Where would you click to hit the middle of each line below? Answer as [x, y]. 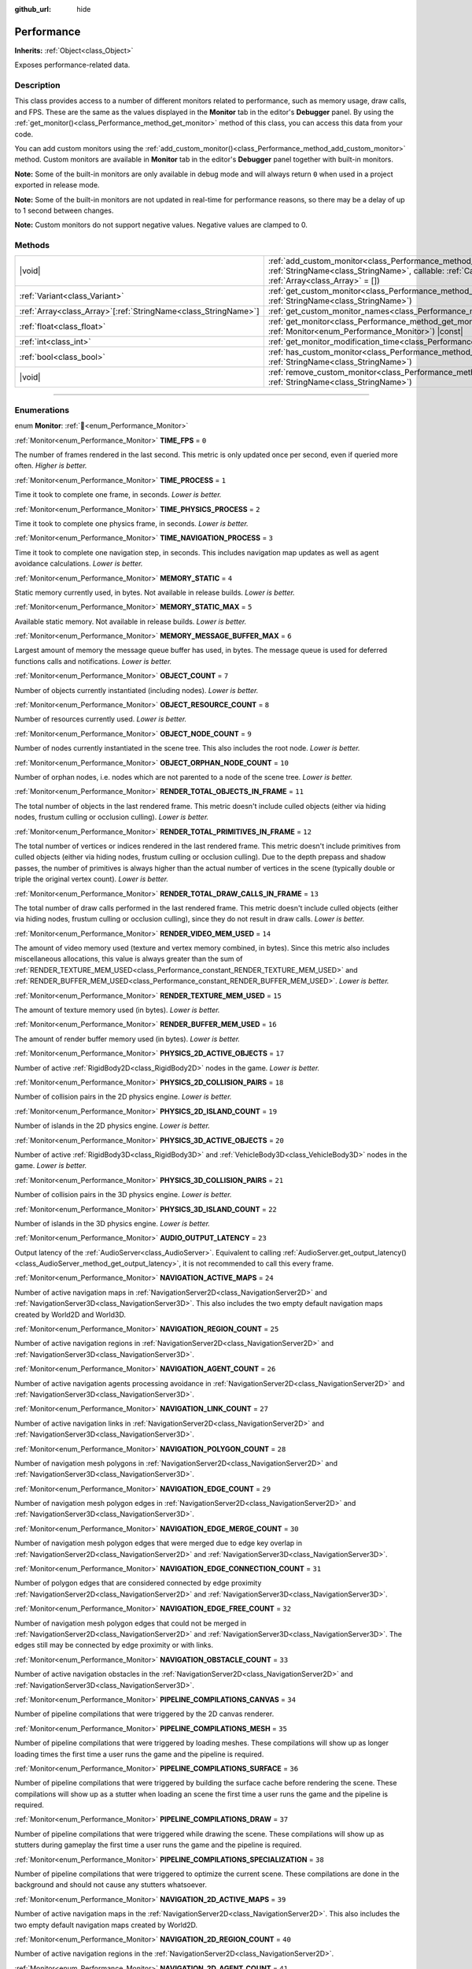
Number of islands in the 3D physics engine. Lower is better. [112, 1223]
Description [37, 85]
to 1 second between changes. [64, 210]
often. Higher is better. [51, 465]
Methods [32, 246]
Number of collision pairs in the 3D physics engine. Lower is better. [123, 1195]
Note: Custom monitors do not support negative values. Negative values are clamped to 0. [161, 225]
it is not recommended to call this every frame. [258, 1263]
